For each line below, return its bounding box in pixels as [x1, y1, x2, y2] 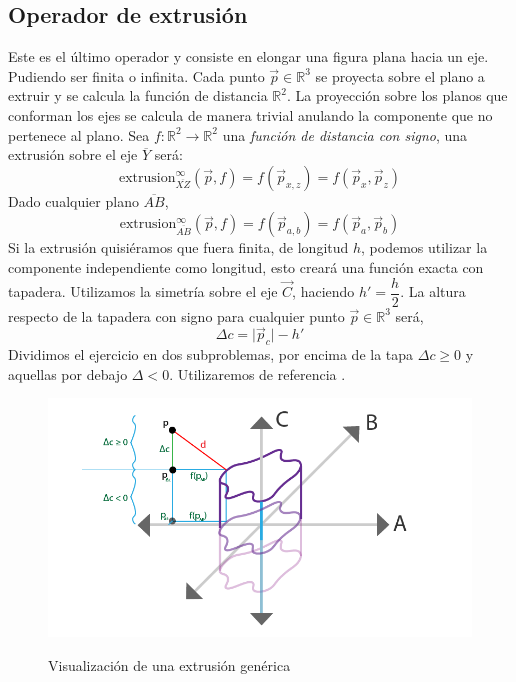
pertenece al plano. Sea [8, 124, 150, 145]
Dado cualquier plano [8, 190, 139, 211]
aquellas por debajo [8, 363, 128, 384]
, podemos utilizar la [361, 237, 488, 258]
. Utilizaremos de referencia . [169, 363, 346, 384]
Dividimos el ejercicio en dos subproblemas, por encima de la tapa [8, 344, 414, 365]
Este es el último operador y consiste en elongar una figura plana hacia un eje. [8, 46, 489, 67]
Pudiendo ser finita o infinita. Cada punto [8, 65, 265, 86]
